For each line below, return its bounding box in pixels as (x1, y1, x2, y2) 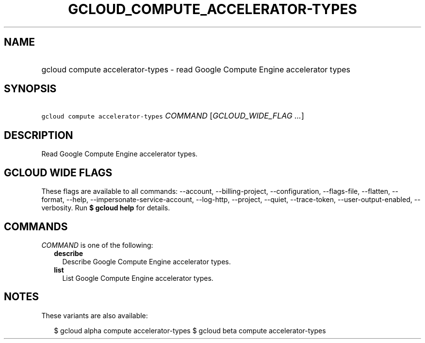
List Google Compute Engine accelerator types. (62, 274, 213, 282)
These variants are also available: (41, 311, 148, 320)
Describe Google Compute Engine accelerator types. (62, 257, 231, 266)
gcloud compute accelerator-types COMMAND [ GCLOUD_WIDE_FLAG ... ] (41, 111, 304, 121)
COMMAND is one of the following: (41, 240, 153, 249)
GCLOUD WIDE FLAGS (4, 166, 113, 179)
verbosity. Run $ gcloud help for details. (41, 204, 170, 212)
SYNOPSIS (4, 83, 57, 95)
